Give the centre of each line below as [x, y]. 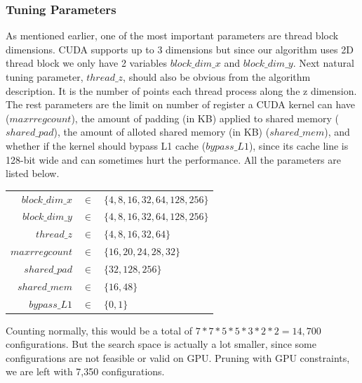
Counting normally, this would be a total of [99, 330]
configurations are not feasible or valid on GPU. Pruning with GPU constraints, [178, 357]
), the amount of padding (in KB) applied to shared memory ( [205, 118]
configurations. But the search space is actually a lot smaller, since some [161, 344]
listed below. [33, 173]
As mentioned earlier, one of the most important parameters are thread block [172, 35]
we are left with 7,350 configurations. [85, 371]
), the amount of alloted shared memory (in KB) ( [162, 132]
